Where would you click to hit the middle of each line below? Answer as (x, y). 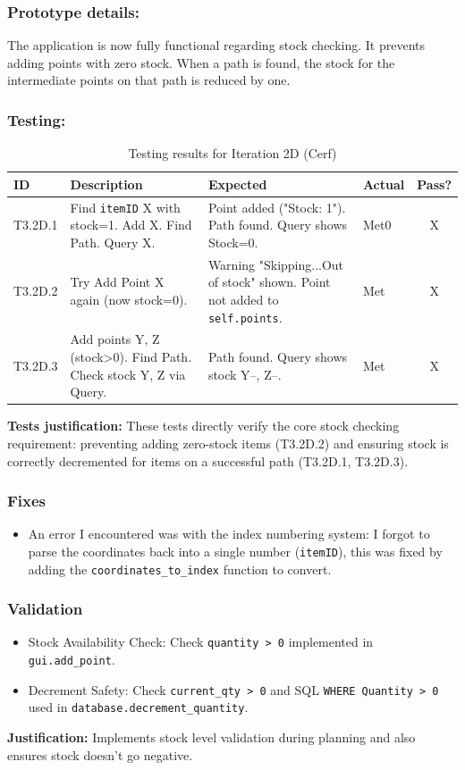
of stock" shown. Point (269, 282)
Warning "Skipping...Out (276, 264)
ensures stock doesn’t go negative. (100, 754)
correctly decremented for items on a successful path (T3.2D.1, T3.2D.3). (208, 460)
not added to (243, 299)
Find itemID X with (125, 207)
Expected (237, 184)
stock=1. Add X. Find (131, 225)
